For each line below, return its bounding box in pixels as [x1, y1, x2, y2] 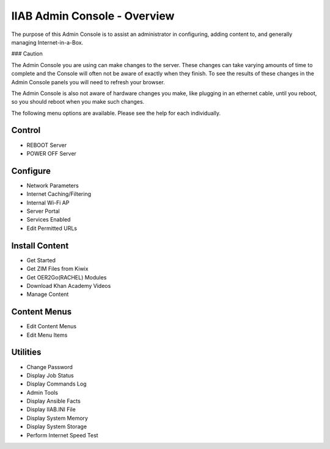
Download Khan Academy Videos [26, 282, 111, 289]
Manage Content [26, 290, 69, 298]
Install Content [11, 240, 69, 251]
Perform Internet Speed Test [26, 431, 98, 439]
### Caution [11, 50, 43, 57]
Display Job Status [26, 372, 74, 379]
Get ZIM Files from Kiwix [26, 265, 89, 273]
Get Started [26, 256, 56, 264]
